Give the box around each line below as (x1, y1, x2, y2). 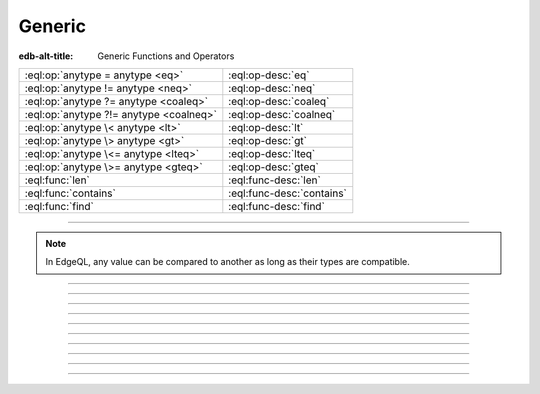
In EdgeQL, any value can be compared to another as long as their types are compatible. (45, 256, 410, 268)
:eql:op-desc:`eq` (228, 68, 310, 82)
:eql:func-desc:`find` (228, 199, 325, 213)
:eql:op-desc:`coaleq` (228, 94, 330, 108)
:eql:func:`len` (24, 173, 90, 187)
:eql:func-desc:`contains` (228, 186, 347, 200)
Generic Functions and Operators (97, 50, 235, 62)
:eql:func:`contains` (24, 186, 117, 200)
